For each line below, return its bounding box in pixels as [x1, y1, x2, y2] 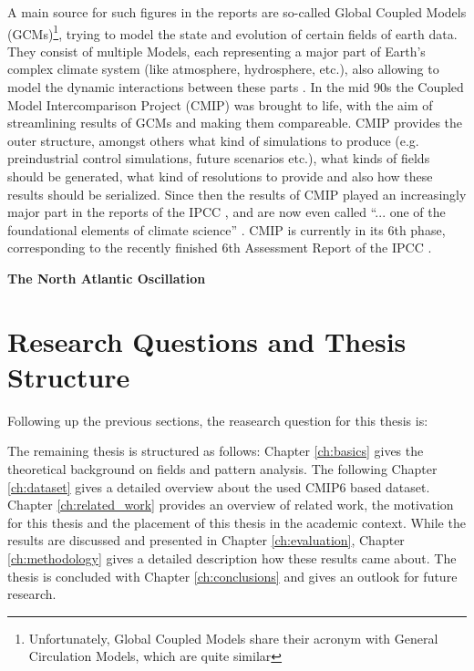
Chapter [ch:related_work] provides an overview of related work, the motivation [7, 495, 454, 514]
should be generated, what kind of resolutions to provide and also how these [7, 167, 433, 185]
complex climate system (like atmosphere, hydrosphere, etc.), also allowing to [7, 59, 439, 78]
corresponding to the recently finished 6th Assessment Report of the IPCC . [7, 238, 432, 257]
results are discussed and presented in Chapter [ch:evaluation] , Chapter [7, 531, 405, 550]
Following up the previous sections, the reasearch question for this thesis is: [7, 410, 428, 429]
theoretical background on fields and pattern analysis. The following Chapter [7, 459, 438, 479]
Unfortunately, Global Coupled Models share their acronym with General [28, 628, 438, 647]
